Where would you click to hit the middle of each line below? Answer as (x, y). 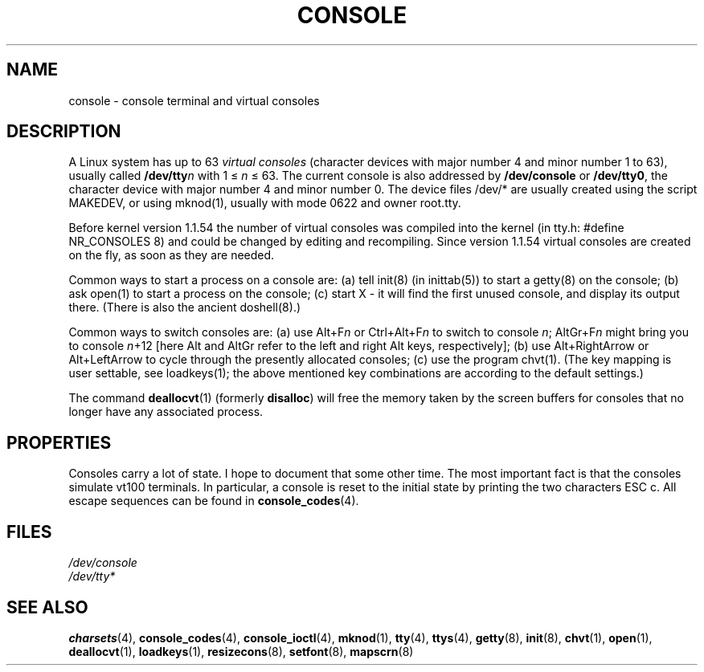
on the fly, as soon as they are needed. (172, 255)
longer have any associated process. (166, 412)
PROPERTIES (59, 442)
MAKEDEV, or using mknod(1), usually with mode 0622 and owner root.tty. (265, 203)
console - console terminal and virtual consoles (194, 100)
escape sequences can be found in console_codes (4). (214, 501)
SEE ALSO (47, 607)
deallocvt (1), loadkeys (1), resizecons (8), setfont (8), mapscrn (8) (241, 651)
